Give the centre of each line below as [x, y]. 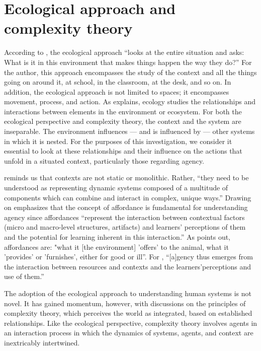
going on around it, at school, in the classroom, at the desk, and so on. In [118, 82]
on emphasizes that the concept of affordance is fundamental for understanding [126, 207]
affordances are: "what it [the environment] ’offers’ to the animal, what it [116, 247]
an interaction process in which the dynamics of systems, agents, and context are [129, 333]
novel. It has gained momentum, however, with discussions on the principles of [125, 303]
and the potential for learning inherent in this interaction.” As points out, [117, 237]
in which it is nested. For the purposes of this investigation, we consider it [118, 141]
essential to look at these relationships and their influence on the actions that [123, 151]
